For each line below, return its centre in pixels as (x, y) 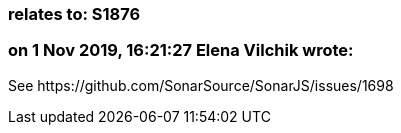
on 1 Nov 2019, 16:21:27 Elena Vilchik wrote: (181, 50)
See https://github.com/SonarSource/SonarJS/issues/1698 (201, 85)
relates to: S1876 (74, 14)
